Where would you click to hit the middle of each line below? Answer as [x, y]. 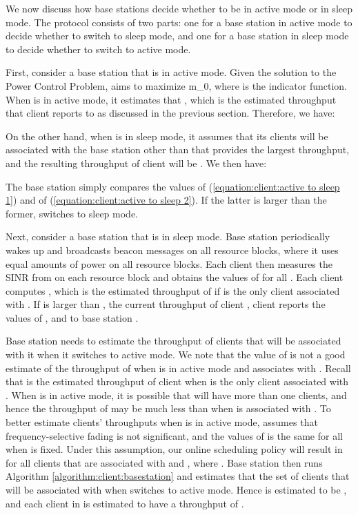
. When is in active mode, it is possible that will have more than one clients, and [176, 395]
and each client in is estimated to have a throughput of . [125, 503]
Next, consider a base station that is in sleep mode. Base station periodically [168, 236]
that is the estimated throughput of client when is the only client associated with [177, 381]
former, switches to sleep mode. [72, 213]
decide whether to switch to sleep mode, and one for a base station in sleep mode [177, 36]
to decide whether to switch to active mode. [98, 49]
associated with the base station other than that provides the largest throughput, [178, 149]
